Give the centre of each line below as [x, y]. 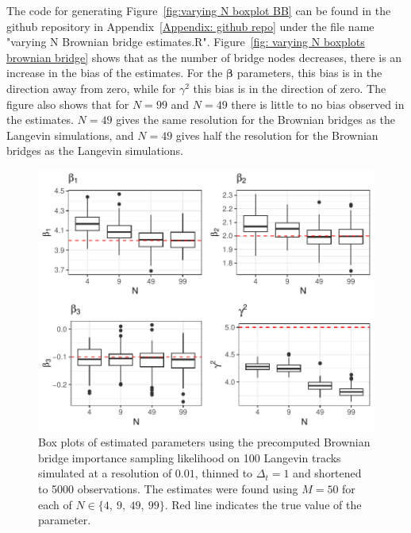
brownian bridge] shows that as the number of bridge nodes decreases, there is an [204, 57]
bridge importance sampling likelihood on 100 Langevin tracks [190, 457]
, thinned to [224, 473]
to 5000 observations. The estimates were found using [168, 488]
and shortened [327, 473]
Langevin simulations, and [70, 135]
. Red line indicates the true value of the [263, 504]
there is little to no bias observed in [318, 104]
